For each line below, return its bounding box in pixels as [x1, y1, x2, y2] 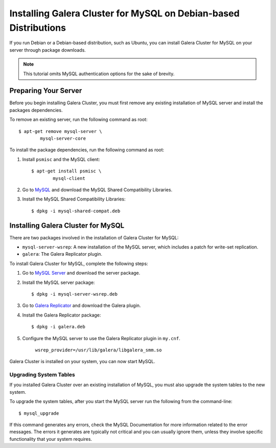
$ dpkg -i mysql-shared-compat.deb [31, 208, 121, 214]
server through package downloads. [9, 47, 86, 53]
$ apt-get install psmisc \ [31, 168, 102, 174]
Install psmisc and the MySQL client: [22, 156, 100, 162]
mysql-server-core [40, 136, 86, 141]
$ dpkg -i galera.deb [31, 324, 85, 330]
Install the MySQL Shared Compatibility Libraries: [22, 196, 126, 202]
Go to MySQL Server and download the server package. [22, 270, 141, 276]
